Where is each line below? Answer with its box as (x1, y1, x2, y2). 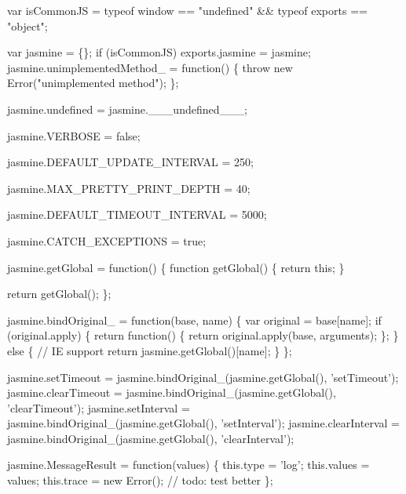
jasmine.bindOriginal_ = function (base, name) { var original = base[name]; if (7, 311, 382, 328)
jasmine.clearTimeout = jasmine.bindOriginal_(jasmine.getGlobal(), (7, 384, 336, 401)
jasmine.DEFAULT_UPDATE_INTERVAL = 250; (7, 154, 254, 170)
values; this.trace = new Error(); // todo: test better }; (7, 472, 273, 489)
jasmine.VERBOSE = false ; (7, 127, 141, 143)
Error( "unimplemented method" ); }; (7, 74, 179, 91)
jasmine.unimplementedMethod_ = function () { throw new (7, 59, 293, 75)
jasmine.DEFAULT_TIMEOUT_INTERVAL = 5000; (7, 206, 267, 223)
